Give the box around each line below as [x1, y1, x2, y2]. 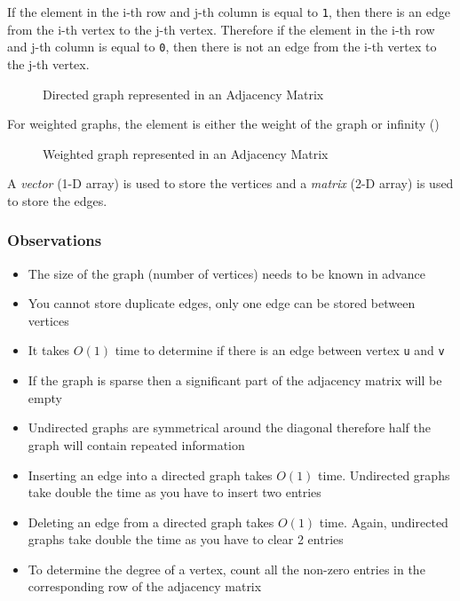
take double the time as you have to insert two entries [28, 483, 321, 502]
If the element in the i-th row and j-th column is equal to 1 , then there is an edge [7, 3, 450, 20]
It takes [28, 341, 70, 360]
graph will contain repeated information [28, 435, 245, 454]
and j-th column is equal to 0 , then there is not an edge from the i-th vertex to [7, 37, 437, 56]
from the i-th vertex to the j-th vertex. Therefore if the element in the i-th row [7, 20, 435, 38]
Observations [7, 229, 102, 251]
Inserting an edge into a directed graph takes [28, 465, 273, 484]
